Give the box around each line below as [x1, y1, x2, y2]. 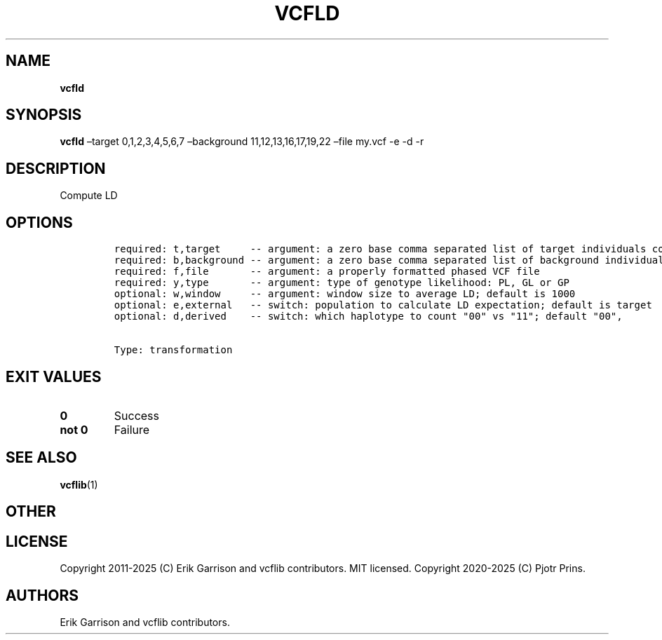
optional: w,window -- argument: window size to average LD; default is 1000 [114, 288, 576, 300]
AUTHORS [6, 586, 79, 604]
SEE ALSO [6, 449, 77, 467]
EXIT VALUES [6, 367, 102, 386]
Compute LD [60, 189, 118, 202]
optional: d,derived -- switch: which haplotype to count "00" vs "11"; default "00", [114, 311, 623, 322]
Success [114, 408, 160, 423]
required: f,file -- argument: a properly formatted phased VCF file [114, 266, 540, 278]
